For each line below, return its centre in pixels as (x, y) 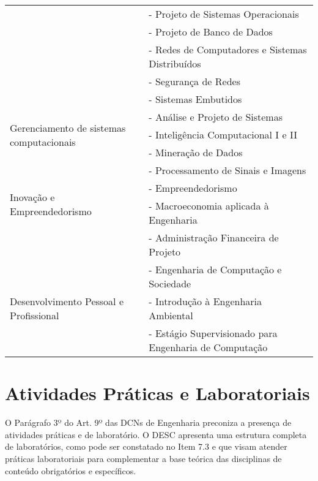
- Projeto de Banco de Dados (211, 32)
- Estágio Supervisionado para (213, 333)
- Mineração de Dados (196, 152)
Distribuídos (175, 63)
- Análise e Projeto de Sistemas (216, 117)
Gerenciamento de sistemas (68, 127)
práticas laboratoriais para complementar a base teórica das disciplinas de (143, 458)
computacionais (43, 142)
